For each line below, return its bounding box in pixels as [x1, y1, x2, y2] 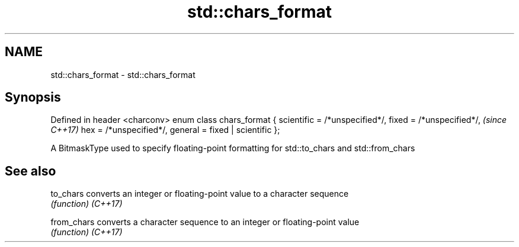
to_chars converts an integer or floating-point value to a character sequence [50, 188, 349, 199]
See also [5, 163, 56, 178]
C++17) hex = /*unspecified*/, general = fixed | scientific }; [50, 125, 280, 135]
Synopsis [5, 90, 61, 105]
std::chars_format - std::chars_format [50, 69, 196, 80]
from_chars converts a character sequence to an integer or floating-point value [50, 217, 360, 227]
